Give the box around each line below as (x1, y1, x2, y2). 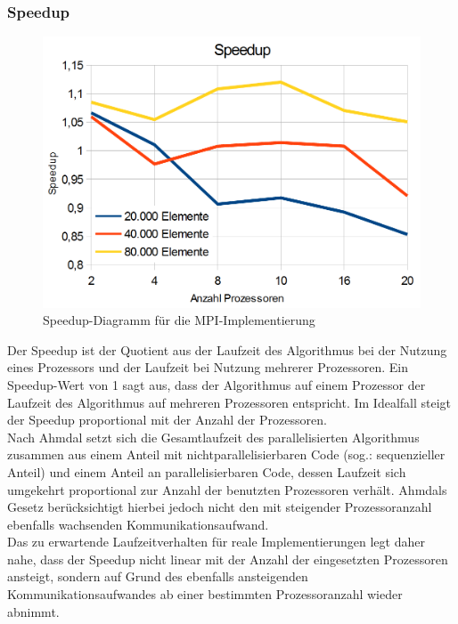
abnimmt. (7, 602, 60, 620)
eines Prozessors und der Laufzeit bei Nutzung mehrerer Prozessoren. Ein (7, 358, 408, 377)
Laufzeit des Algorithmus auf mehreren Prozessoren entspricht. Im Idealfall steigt (7, 393, 452, 411)
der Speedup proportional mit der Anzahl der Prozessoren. (7, 410, 327, 429)
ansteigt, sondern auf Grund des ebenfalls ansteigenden (7, 567, 308, 586)
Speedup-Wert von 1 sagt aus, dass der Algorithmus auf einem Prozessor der (7, 375, 426, 393)
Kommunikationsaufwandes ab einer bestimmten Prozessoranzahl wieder (7, 585, 403, 604)
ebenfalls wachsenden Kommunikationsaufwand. (7, 515, 269, 533)
